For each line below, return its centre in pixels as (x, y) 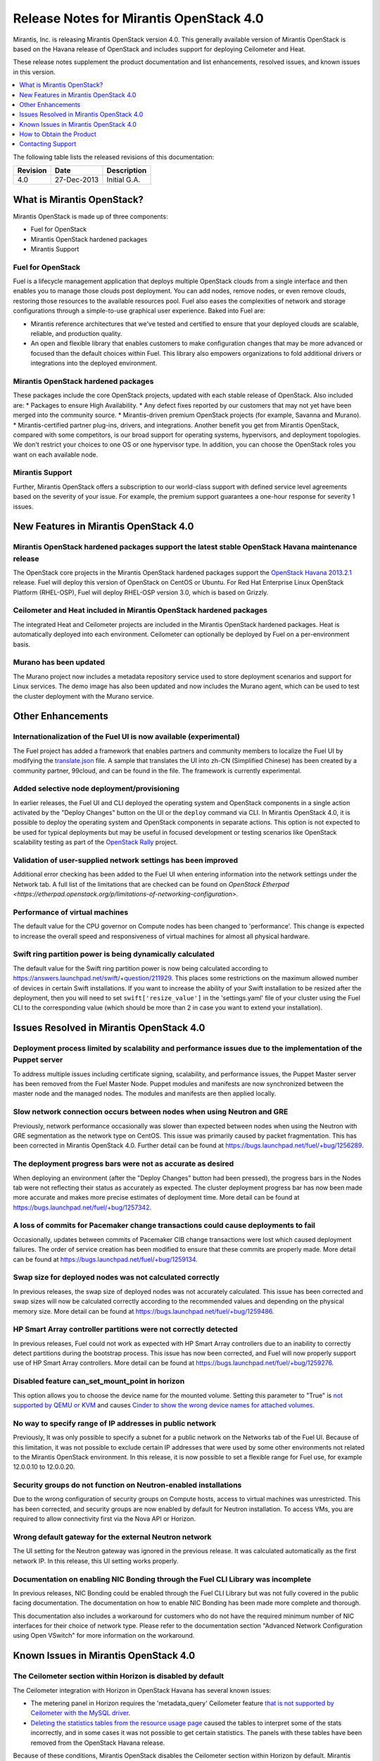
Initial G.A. (123, 180)
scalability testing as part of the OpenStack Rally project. (95, 842)
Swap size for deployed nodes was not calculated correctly (116, 1277)
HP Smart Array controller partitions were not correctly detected (126, 1329)
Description (127, 170)
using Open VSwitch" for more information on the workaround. (104, 1636)
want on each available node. (56, 454)
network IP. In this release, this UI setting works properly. (96, 1561)
